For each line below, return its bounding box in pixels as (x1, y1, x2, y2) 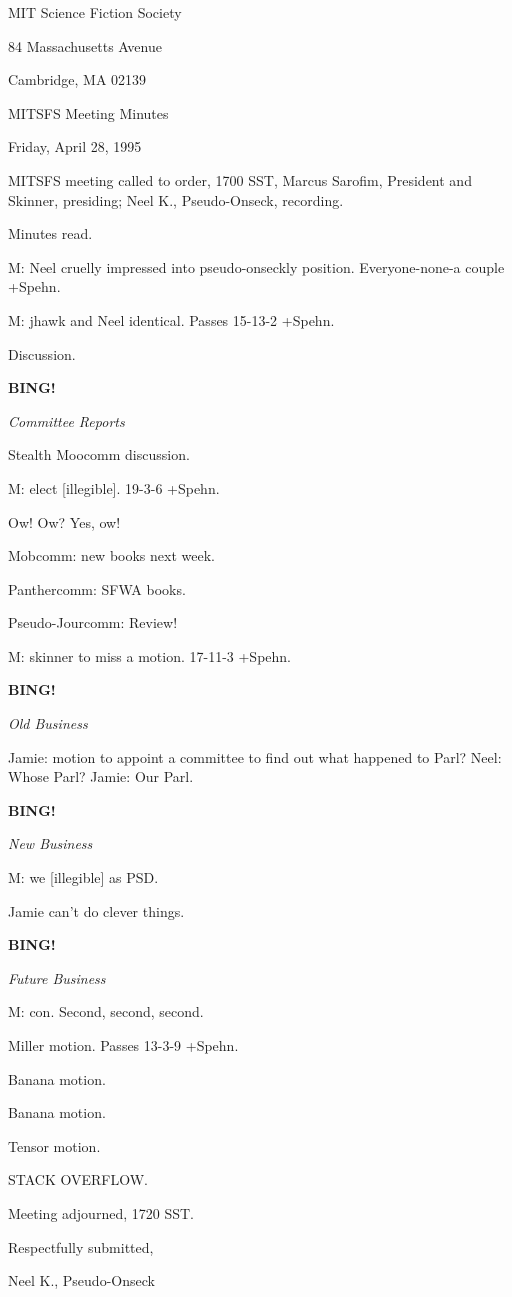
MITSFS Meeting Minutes (8, 102, 169, 123)
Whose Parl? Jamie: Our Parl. (8, 766, 194, 787)
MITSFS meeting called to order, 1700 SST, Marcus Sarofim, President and (8, 169, 472, 190)
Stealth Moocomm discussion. (8, 444, 190, 465)
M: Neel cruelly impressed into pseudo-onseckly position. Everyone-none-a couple (8, 256, 505, 277)
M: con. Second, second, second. (8, 1001, 204, 1022)
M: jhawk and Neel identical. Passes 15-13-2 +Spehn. (8, 309, 335, 330)
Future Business (8, 967, 106, 988)
